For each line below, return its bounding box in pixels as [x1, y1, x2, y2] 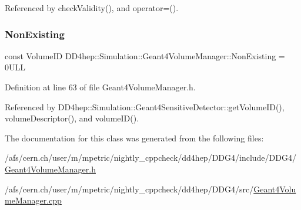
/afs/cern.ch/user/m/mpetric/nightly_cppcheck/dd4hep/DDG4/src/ [5, 182, 254, 195]
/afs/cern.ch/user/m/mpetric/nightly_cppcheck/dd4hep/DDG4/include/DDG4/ [5, 151, 296, 164]
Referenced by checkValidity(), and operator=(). [5, 2, 179, 13]
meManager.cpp [5, 194, 62, 206]
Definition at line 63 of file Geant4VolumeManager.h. [5, 81, 196, 93]
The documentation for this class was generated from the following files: [5, 131, 264, 144]
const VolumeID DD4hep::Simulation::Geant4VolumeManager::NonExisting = [5, 49, 285, 62]
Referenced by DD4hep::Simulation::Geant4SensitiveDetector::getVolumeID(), [5, 100, 285, 113]
